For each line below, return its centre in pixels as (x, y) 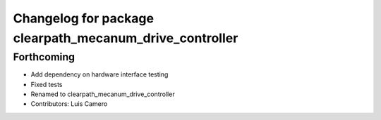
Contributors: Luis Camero (69, 104)
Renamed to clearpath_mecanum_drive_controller (103, 94)
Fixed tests (47, 84)
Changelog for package (84, 18)
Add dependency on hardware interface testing (99, 74)
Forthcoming (44, 57)
